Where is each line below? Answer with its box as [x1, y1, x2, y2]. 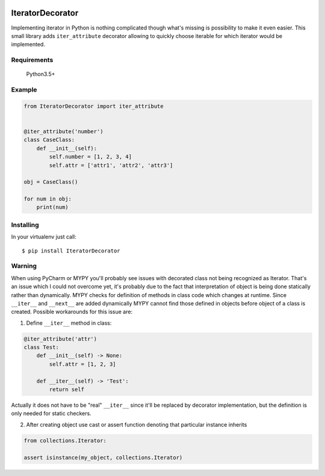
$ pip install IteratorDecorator [22, 247, 120, 254]
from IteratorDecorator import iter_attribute [23, 102, 164, 110]
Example [11, 86, 37, 94]
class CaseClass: [23, 136, 75, 143]
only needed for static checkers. [11, 410, 91, 417]
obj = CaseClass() [23, 178, 78, 186]
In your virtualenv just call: [11, 233, 76, 240]
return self [49, 386, 84, 393]
